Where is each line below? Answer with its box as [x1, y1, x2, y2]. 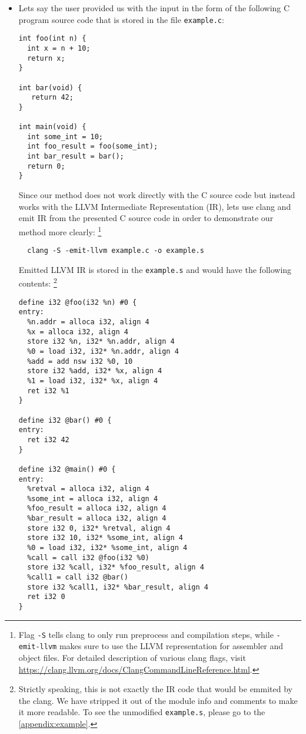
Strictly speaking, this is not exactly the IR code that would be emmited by [18, 683, 292, 695]
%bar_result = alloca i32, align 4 [27, 514, 167, 523]
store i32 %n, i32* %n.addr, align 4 [27, 337, 175, 346]
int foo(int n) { [18, 34, 87, 43]
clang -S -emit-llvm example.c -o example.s [27, 246, 204, 255]
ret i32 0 [27, 593, 65, 601]
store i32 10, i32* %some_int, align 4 [27, 534, 183, 542]
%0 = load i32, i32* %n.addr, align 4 [27, 347, 179, 356]
